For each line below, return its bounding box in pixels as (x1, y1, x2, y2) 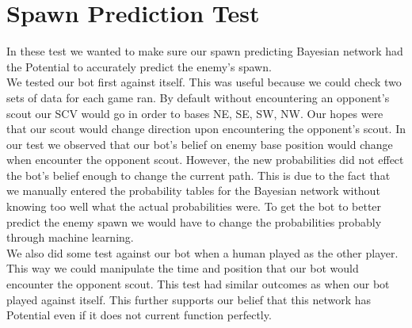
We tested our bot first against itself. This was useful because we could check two (6, 74, 402, 90)
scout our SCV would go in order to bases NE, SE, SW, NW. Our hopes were (6, 105, 383, 121)
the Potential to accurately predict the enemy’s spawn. (6, 58, 272, 74)
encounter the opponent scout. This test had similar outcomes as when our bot (6, 276, 390, 292)
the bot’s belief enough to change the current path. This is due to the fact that (6, 166, 391, 183)
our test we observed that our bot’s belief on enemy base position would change (6, 135, 393, 152)
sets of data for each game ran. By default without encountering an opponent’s (6, 89, 390, 105)
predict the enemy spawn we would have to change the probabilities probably (6, 213, 382, 230)
